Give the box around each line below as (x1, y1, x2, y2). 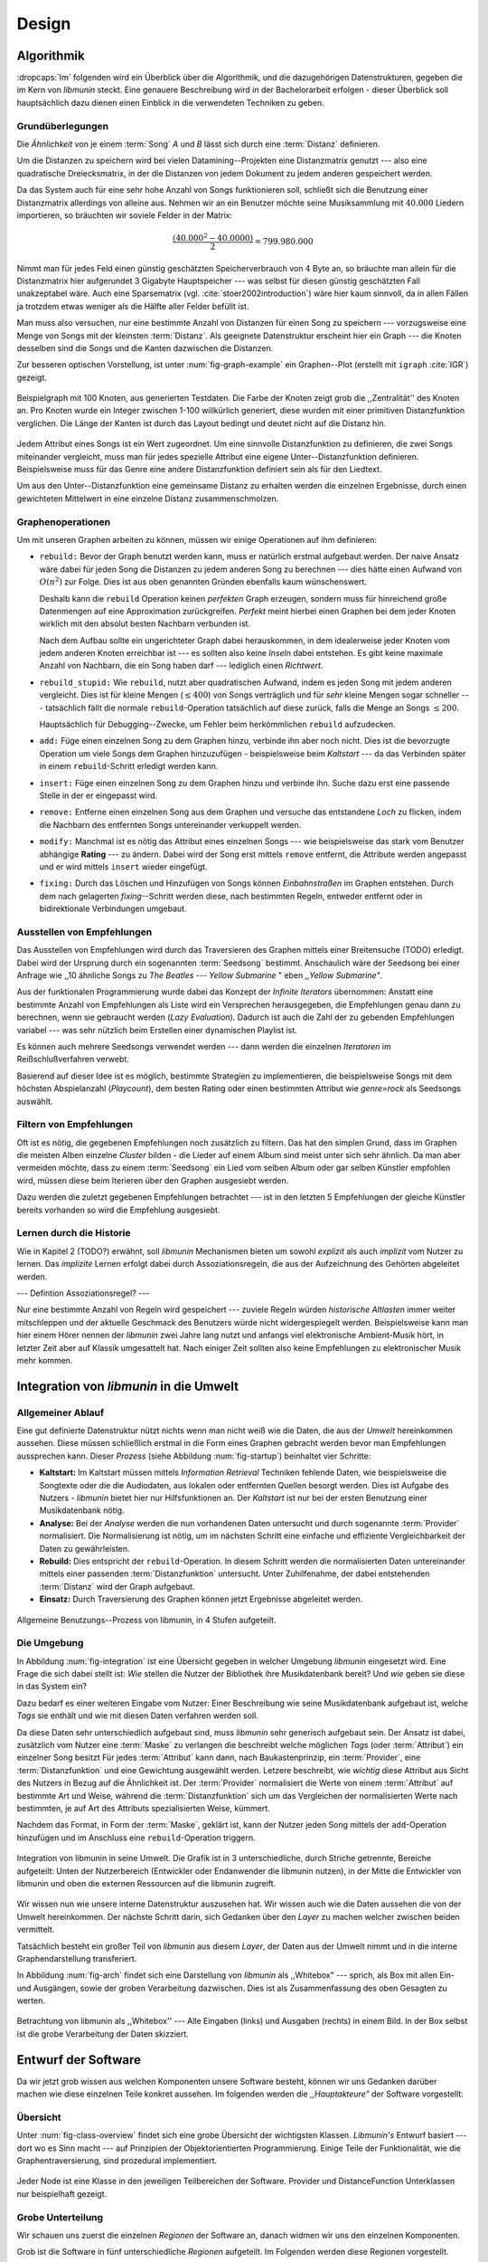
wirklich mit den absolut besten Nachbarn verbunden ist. (39, 618, 251, 629)
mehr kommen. (16, 1354, 73, 1365)
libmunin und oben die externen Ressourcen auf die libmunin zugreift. (16, 1877, 277, 1888)
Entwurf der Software (16, 2052, 142, 2067)
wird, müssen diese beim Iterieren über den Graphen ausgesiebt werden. (16, 1174, 289, 1185)
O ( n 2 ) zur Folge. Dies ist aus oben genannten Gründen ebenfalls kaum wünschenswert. (39, 575, 368, 587)
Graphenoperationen (16, 516, 111, 528)
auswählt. (16, 1096, 53, 1107)
